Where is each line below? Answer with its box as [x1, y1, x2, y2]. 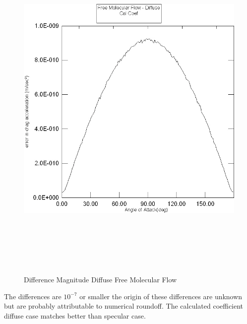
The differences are [4, 291, 62, 301]
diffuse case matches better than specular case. [4, 310, 146, 321]
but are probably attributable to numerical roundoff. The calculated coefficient [4, 301, 244, 311]
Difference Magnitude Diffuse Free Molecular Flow [24, 274, 177, 284]
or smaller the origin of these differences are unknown [79, 291, 243, 301]
